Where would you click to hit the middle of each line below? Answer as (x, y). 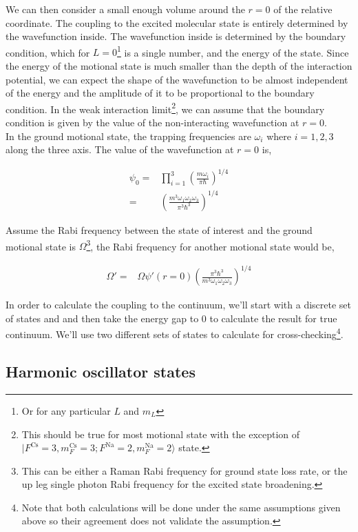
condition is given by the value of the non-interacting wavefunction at (152, 122)
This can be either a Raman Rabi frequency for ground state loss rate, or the (185, 470)
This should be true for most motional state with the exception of (161, 434)
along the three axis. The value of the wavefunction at (120, 149)
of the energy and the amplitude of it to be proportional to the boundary (160, 93)
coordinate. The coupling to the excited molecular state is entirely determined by (177, 22)
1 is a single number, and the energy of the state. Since (233, 51)
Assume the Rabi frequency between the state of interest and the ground (159, 229)
